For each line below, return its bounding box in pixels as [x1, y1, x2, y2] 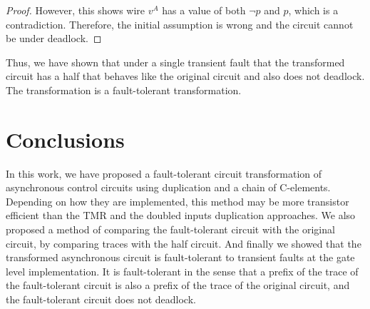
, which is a [288, 3, 339, 17]
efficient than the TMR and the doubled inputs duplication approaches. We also [6, 208, 356, 223]
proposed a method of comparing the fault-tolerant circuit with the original [6, 222, 335, 237]
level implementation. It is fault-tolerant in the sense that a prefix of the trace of [6, 263, 359, 278]
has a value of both [162, 3, 246, 17]
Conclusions [6, 124, 125, 153]
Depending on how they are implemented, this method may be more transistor [6, 193, 349, 208]
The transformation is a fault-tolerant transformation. [6, 82, 242, 97]
